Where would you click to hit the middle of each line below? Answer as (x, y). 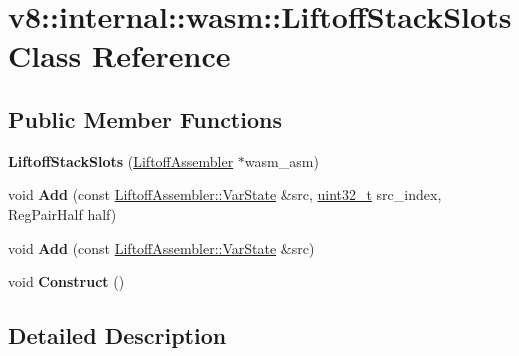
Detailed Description (117, 335)
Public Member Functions (145, 118)
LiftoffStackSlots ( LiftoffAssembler (121, 160)
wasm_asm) (281, 160)
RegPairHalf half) (62, 213)
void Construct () (66, 281)
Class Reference (119, 55)
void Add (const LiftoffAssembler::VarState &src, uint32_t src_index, (225, 194)
